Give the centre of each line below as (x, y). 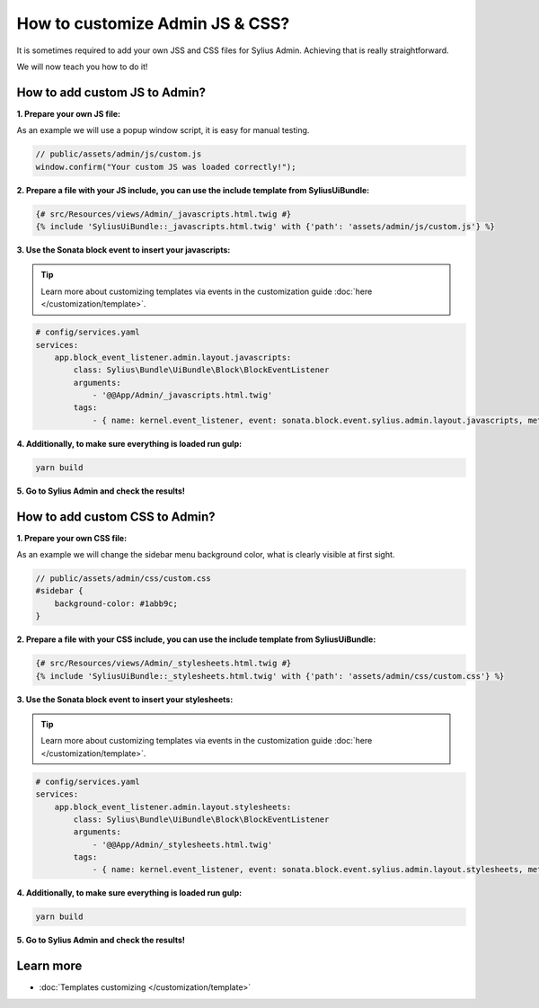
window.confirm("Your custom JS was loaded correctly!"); (166, 167)
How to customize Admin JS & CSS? (153, 23)
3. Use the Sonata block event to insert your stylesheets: (125, 699)
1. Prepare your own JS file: (69, 113)
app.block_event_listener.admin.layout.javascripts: (173, 357)
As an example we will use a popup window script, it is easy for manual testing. (163, 130)
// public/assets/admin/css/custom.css (123, 579)
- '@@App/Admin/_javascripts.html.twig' (182, 395)
